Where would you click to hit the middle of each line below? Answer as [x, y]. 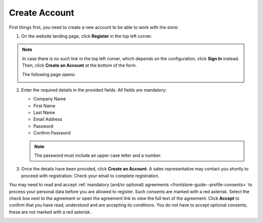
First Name [44, 106]
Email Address [48, 119]
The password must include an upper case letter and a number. [98, 155]
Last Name [44, 112]
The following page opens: [49, 74]
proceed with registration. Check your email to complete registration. [90, 176]
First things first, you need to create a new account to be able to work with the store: [94, 27]
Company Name [50, 99]
